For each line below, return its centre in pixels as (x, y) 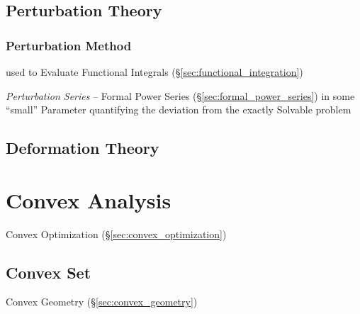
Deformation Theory (83, 148)
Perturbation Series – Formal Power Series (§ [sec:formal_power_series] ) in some (180, 95)
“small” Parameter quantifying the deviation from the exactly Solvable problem (179, 110)
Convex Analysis (89, 200)
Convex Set (49, 272)
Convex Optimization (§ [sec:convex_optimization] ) (116, 234)
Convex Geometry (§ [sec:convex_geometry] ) (102, 302)
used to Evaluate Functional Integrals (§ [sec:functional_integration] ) (154, 72)
